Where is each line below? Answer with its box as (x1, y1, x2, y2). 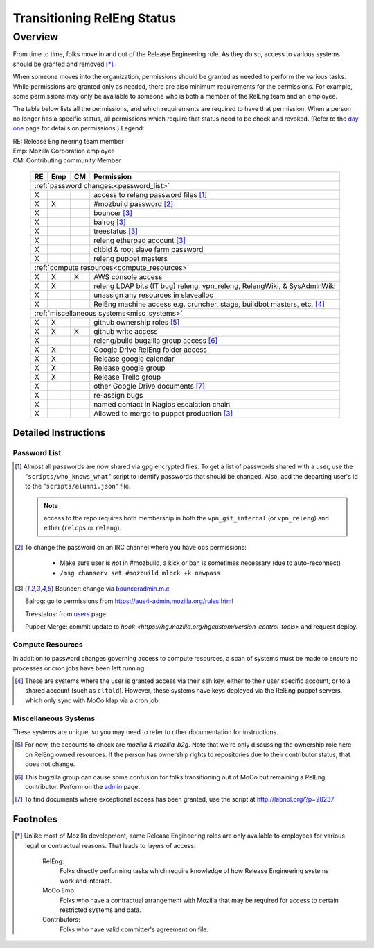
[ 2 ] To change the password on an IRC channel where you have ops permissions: (15, 543, 247, 551)
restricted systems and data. (60, 906, 141, 914)
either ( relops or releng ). (44, 524, 122, 532)
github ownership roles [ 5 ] (93, 317, 180, 327)
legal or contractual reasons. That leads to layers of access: (25, 841, 196, 849)
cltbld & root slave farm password (93, 244, 204, 254)
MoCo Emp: (42, 886, 76, 895)
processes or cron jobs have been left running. (12, 663, 147, 672)
